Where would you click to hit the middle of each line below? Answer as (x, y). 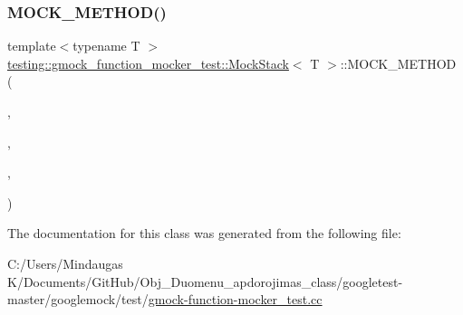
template (32, 46)
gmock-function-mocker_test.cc (235, 299)
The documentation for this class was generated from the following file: (204, 233)
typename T (106, 46)
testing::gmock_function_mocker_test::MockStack (148, 63)
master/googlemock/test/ (78, 299)
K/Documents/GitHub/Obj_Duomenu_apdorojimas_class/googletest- (205, 281)
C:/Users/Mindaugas (65, 263)
